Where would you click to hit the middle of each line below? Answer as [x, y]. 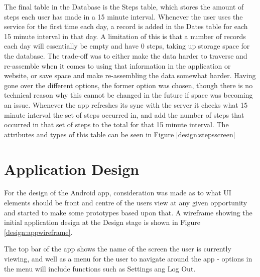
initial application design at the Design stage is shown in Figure [102, 222]
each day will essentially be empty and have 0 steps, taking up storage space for [127, 46]
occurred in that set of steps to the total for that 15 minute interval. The [116, 124]
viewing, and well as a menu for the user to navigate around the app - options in [128, 258]
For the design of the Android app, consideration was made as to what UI [118, 193]
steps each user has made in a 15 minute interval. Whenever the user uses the [123, 16]
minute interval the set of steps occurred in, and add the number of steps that [124, 114]
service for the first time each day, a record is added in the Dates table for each [126, 26]
